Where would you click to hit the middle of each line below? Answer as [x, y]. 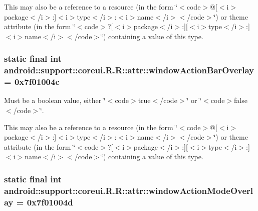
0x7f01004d [50, 202]
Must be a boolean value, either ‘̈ [55, 100]
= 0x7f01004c [32, 82]
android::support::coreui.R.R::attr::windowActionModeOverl [129, 190]
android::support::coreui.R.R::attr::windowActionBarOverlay [129, 70]
